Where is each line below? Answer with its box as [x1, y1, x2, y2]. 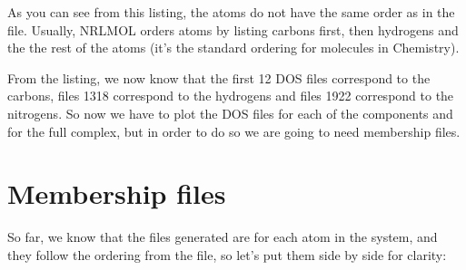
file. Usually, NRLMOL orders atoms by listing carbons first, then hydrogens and [7, 20, 459, 39]
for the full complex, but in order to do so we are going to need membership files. [7, 121, 461, 140]
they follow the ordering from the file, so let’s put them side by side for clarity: [7, 245, 447, 264]
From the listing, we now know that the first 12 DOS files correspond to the [7, 68, 431, 87]
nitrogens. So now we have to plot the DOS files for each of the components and [7, 103, 453, 122]
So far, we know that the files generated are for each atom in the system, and [7, 227, 438, 246]
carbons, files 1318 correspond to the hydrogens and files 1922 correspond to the [7, 86, 454, 105]
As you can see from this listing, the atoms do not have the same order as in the [7, 3, 455, 21]
